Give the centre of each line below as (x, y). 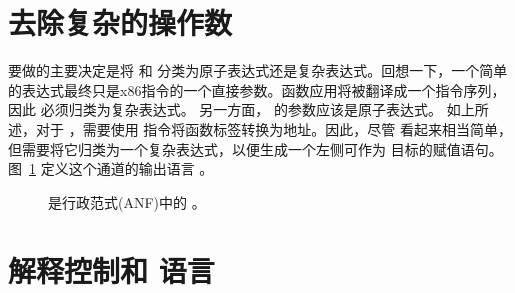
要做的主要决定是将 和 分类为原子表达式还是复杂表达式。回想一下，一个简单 (258, 70)
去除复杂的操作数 (120, 22)
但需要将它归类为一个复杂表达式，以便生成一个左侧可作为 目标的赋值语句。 (255, 148)
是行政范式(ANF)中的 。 (127, 201)
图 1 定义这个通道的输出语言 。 (111, 168)
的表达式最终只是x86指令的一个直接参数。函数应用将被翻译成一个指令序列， (257, 89)
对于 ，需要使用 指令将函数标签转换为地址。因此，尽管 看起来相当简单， (273, 128)
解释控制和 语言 (111, 270)
